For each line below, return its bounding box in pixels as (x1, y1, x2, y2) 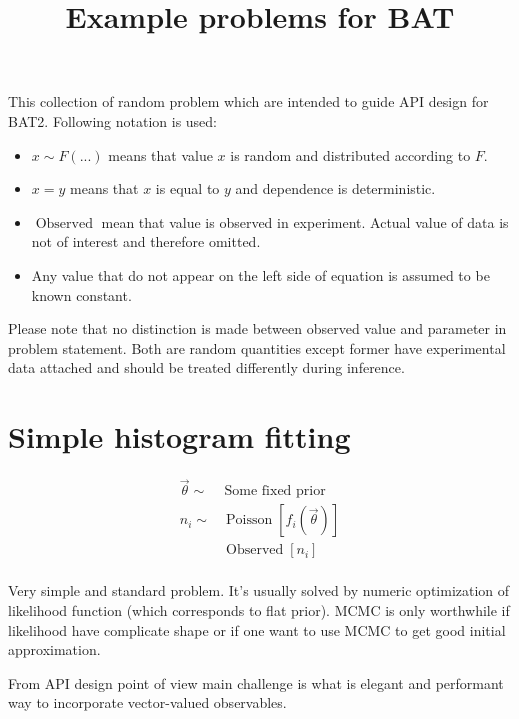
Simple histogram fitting (8, 416, 351, 457)
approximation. (8, 639, 101, 660)
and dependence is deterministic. (235, 178, 436, 199)
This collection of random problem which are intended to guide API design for (8, 91, 489, 112)
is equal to (155, 178, 220, 199)
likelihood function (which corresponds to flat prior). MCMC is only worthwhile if (8, 599, 510, 620)
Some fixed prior (224, 484, 326, 499)
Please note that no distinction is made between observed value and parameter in (8, 318, 507, 339)
